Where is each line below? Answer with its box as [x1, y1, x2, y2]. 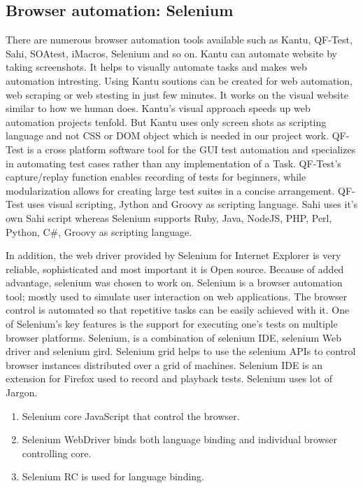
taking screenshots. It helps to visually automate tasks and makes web [6, 60, 307, 74]
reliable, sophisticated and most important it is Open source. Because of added [6, 261, 344, 276]
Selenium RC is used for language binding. [22, 469, 204, 484]
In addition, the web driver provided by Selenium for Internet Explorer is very [6, 248, 341, 263]
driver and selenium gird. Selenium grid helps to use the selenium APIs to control [6, 344, 356, 358]
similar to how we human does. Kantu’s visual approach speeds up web [6, 101, 311, 116]
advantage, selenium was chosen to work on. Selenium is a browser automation [6, 275, 343, 290]
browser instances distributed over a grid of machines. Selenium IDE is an [6, 357, 322, 372]
